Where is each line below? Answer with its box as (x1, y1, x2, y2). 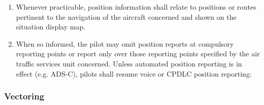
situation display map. (16, 21, 86, 32)
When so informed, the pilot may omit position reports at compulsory (16, 38, 234, 49)
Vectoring (4, 90, 45, 102)
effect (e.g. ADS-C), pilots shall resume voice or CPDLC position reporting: (16, 68, 252, 79)
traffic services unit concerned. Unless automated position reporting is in (16, 58, 242, 68)
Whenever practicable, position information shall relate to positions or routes (16, 2, 256, 12)
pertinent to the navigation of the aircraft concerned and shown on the (16, 11, 237, 22)
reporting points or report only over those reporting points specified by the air (16, 48, 260, 59)
